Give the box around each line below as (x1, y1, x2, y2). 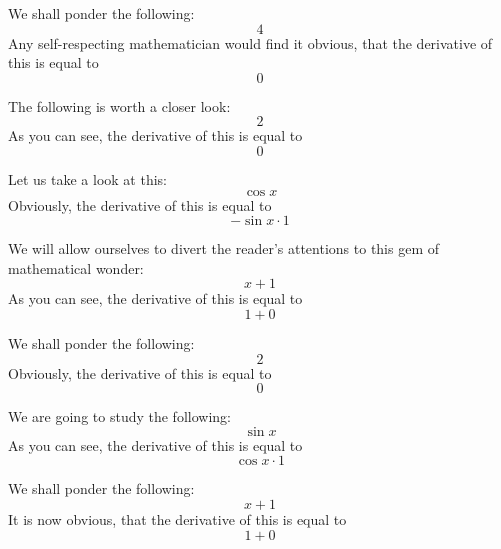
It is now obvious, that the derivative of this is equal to (8, 508, 347, 529)
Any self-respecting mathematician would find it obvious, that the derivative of (8, 32, 493, 53)
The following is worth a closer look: (8, 95, 231, 116)
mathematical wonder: (8, 257, 144, 278)
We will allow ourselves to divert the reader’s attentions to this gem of (8, 238, 440, 259)
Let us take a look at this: (8, 168, 167, 189)
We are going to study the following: (8, 406, 231, 427)
